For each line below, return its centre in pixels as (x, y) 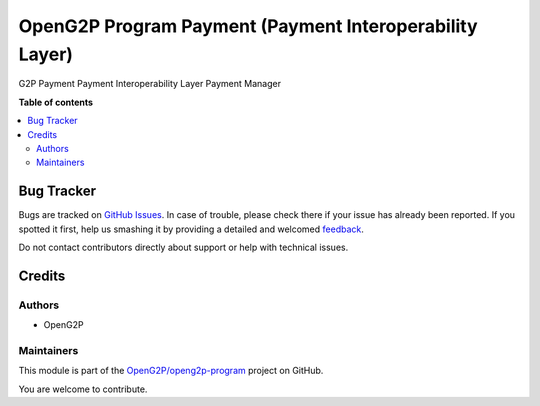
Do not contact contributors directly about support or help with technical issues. (183, 247)
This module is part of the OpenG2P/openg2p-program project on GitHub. (171, 371)
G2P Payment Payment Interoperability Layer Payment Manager (150, 84)
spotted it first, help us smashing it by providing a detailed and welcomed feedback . (191, 229)
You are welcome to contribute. (83, 389)
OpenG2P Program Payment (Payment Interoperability (248, 26)
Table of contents (56, 102)
